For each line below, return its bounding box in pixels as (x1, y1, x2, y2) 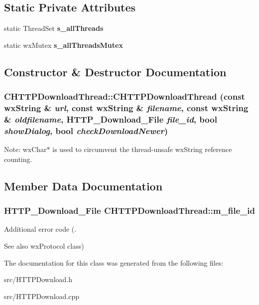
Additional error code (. (4, 224, 77, 234)
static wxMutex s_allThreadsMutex (4, 39, 123, 50)
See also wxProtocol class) (4, 240, 84, 251)
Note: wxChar (4, 144, 47, 154)
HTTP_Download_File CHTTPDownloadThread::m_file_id (4, 204, 255, 217)
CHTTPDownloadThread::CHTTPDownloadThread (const (4, 90, 245, 103)
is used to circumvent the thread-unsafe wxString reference (52, 144, 232, 154)
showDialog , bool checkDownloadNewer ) (4, 124, 168, 137)
